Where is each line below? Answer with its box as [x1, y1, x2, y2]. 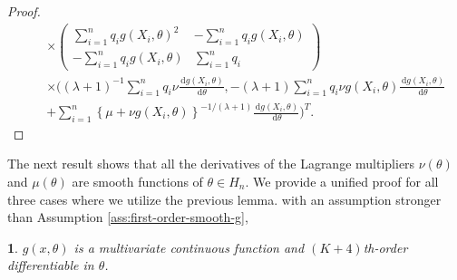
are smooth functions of [72, 172, 203, 190]
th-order [363, 237, 408, 256]
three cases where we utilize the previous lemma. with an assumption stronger [7, 189, 442, 208]
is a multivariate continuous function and [73, 237, 305, 256]
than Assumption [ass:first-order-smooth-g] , [7, 208, 248, 227]
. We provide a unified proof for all [245, 172, 439, 190]
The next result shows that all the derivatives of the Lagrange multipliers [7, 154, 415, 173]
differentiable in [7, 256, 94, 275]
